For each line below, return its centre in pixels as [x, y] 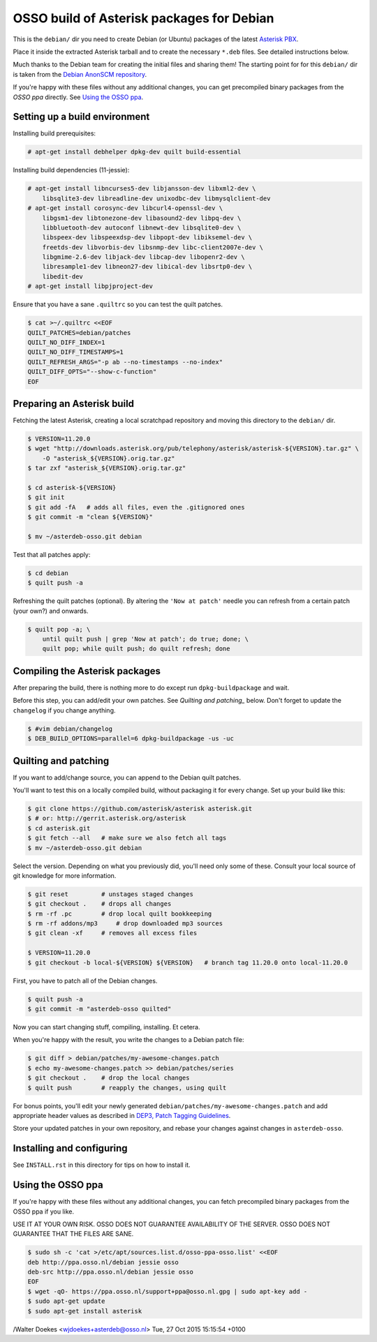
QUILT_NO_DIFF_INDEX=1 [66, 343]
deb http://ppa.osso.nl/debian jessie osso [103, 1262]
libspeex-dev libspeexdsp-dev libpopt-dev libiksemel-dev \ [147, 238]
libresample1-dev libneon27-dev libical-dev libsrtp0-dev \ [147, 267]
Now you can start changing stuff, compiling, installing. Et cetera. [106, 1027]
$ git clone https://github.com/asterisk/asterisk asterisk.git [140, 808]
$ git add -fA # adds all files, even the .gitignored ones [136, 507]
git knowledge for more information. [65, 875]
